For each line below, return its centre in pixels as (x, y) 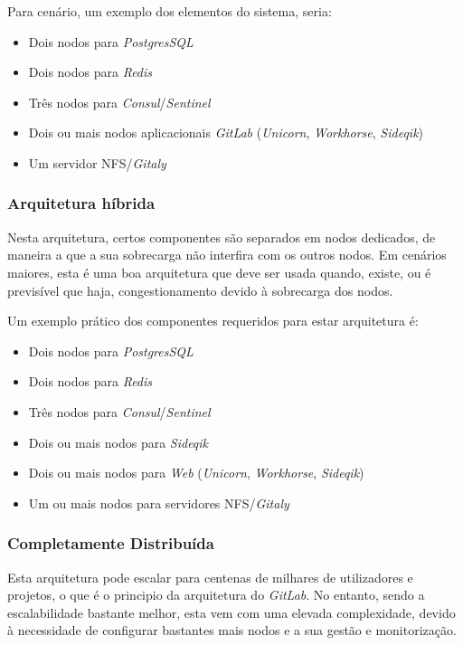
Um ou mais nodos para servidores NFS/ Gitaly (159, 503)
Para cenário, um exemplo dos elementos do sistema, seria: (170, 11)
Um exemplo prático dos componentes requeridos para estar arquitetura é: (213, 321)
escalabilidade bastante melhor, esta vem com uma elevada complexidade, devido (231, 612)
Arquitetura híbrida (81, 203)
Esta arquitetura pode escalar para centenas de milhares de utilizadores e (210, 577)
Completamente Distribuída (111, 543)
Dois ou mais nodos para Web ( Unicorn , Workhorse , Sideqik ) (196, 473)
